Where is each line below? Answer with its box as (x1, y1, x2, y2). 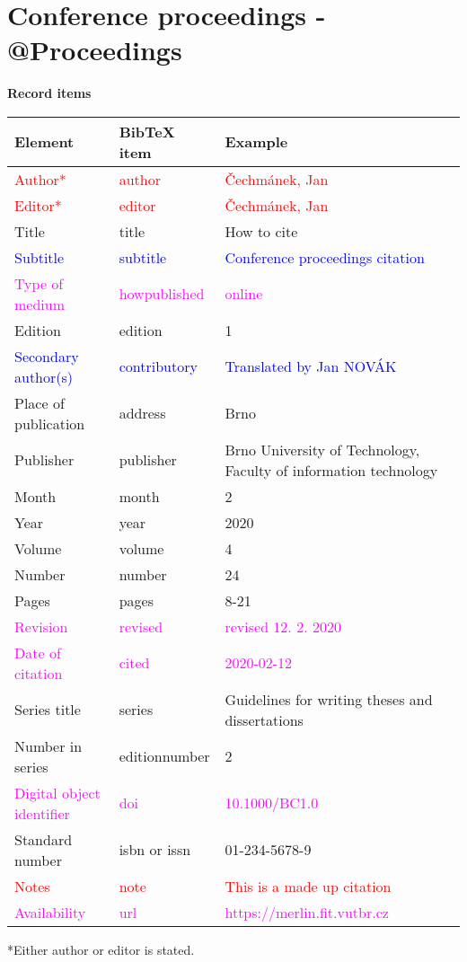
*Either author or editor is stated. (7, 940, 195, 958)
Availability (14, 901, 86, 922)
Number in (14, 735, 83, 756)
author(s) (14, 366, 74, 387)
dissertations (225, 709, 304, 730)
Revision (14, 615, 68, 637)
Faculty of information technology (225, 459, 438, 481)
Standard (14, 828, 73, 850)
